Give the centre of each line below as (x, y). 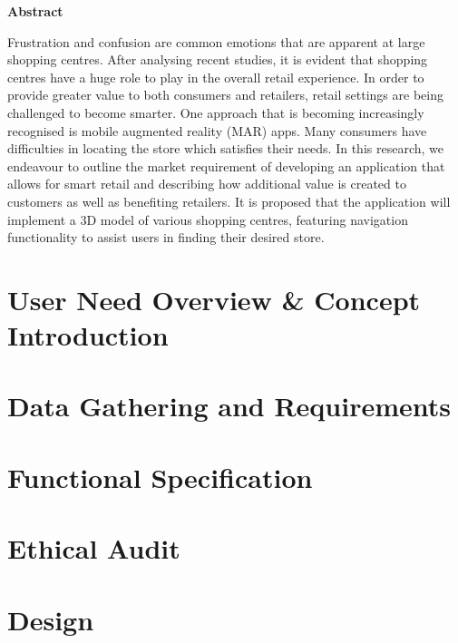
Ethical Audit (94, 548)
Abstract (35, 11)
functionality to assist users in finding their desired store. (166, 237)
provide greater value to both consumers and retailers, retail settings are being (225, 95)
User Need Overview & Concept (214, 299)
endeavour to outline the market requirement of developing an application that (226, 166)
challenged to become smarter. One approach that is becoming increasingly (216, 112)
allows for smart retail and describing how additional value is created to (207, 184)
